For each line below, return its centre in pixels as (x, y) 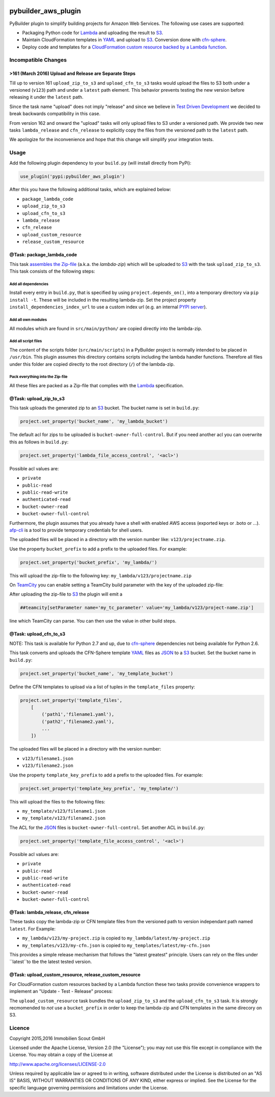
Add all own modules (28, 319)
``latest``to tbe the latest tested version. (51, 962)
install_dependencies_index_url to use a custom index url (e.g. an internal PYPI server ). (108, 307)
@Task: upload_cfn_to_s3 (37, 634)
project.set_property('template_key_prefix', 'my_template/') (99, 788)
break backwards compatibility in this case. (55, 114)
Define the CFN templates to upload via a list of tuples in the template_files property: (102, 687)
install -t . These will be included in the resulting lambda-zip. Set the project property (103, 300)
